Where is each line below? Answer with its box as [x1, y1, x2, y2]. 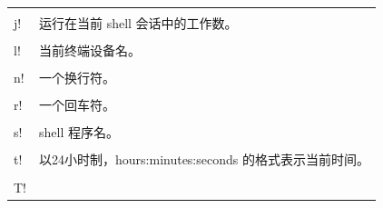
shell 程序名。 [39, 123, 119, 142]
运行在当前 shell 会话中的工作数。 [39, 14, 238, 32]
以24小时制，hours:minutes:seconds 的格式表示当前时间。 [39, 150, 369, 169]
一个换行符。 [39, 68, 115, 87]
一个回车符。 [39, 95, 115, 114]
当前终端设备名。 [39, 41, 141, 60]
